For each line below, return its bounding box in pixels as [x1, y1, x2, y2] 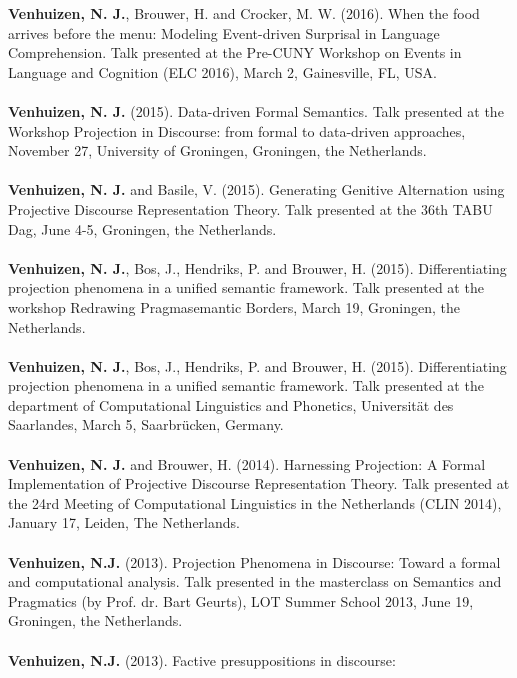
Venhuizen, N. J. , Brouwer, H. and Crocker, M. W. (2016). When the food [8, 3, 480, 23]
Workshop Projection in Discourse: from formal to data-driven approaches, [8, 120, 466, 141]
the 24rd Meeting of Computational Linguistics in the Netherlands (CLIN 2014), [8, 492, 502, 513]
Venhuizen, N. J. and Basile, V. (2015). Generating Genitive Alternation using [8, 179, 505, 200]
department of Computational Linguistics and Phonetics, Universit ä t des [8, 394, 454, 415]
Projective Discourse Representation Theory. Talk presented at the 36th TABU [8, 198, 493, 219]
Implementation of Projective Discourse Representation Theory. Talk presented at [8, 473, 510, 494]
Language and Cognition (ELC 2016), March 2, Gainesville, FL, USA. [8, 61, 438, 82]
